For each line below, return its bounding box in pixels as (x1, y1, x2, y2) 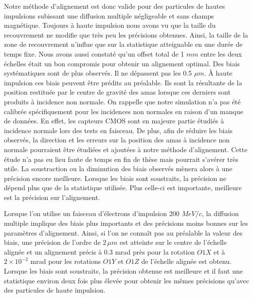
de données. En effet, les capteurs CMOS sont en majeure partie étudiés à (4, 116, 224, 126)
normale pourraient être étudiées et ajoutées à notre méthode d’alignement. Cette (4, 144, 248, 154)
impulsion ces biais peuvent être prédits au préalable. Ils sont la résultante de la (4, 77, 242, 87)
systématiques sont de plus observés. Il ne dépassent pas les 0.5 (4, 68, 192, 78)
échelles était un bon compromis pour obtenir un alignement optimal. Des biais (4, 58, 240, 68)
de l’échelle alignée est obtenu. (141, 256, 232, 266)
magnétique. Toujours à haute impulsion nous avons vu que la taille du (4, 20, 216, 30)
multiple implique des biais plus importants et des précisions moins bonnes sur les (4, 218, 248, 228)
